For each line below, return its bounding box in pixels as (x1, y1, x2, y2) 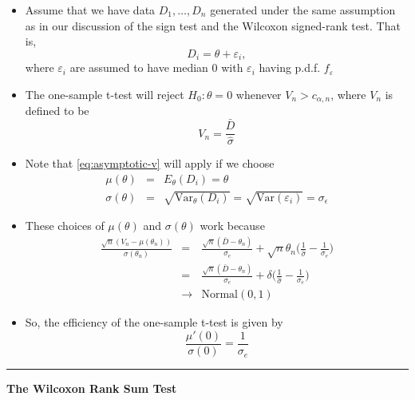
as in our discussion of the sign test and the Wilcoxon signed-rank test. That (25, 17, 401, 34)
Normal (201, 289, 238, 301)
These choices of (25, 217, 105, 234)
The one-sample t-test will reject (25, 85, 184, 102)
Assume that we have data (25, 2, 156, 18)
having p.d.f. (259, 59, 321, 76)
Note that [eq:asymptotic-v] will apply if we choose (25, 155, 275, 172)
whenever (235, 85, 282, 102)
